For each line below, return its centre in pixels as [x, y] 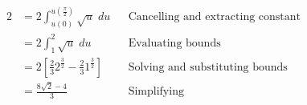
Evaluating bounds [174, 43]
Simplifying [156, 92]
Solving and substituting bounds [208, 67]
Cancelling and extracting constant [215, 17]
